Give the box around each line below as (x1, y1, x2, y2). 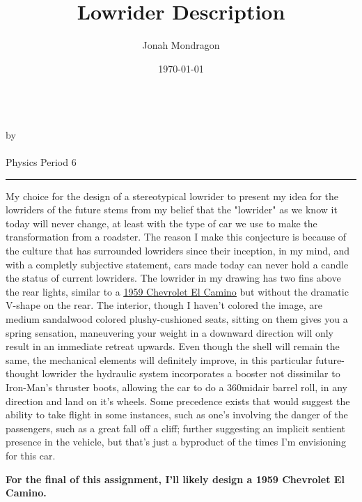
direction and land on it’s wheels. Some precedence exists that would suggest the (6, 393, 350, 408)
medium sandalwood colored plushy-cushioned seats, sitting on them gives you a (6, 312, 348, 326)
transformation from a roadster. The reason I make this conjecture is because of (6, 229, 347, 244)
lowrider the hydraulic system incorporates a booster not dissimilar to (42, 366, 340, 381)
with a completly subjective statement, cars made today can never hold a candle (6, 257, 349, 271)
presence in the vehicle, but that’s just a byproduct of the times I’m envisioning (6, 434, 346, 449)
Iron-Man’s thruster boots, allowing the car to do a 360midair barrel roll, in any (6, 380, 347, 394)
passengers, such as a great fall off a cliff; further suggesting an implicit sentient (6, 420, 346, 435)
